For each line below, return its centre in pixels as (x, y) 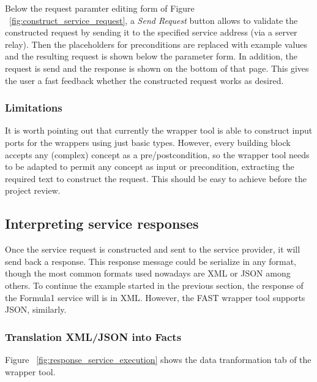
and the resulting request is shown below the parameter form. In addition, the (151, 56)
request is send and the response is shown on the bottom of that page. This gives (157, 68)
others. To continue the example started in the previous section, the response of (154, 285)
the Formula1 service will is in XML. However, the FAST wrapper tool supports (155, 297)
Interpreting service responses (102, 223)
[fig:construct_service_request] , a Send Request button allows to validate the (154, 20)
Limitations (34, 108)
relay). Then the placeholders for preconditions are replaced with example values (156, 44)
